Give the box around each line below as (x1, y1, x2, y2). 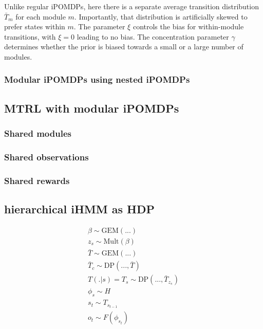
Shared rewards (4, 174, 70, 187)
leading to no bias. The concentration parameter (77, 31, 229, 42)
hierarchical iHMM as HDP (4, 201, 155, 217)
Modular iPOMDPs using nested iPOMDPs (4, 73, 190, 86)
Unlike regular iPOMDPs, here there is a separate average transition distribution (4, 1, 259, 11)
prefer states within (4, 21, 65, 32)
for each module (15, 11, 66, 22)
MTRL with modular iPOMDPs (4, 100, 179, 116)
